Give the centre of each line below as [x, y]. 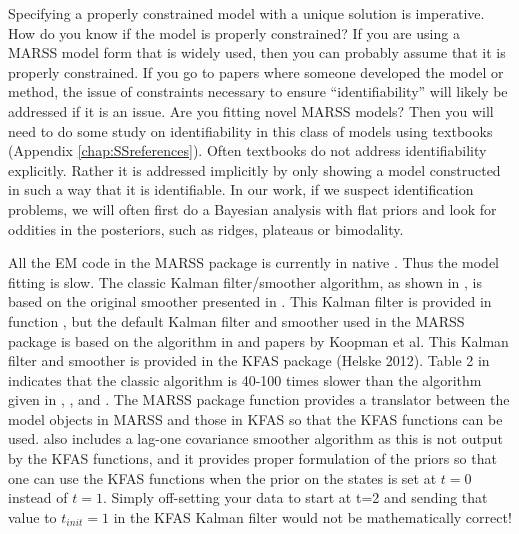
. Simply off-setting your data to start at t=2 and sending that [295, 497]
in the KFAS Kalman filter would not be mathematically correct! [312, 516]
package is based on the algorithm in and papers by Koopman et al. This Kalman [258, 340]
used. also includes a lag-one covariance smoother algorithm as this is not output [255, 438]
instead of [38, 497]
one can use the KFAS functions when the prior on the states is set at [222, 477]
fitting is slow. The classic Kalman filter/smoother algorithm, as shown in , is [245, 281]
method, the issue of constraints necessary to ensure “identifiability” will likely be [258, 91]
